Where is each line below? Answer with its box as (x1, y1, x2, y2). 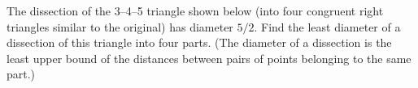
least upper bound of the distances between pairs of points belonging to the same (7, 49, 411, 66)
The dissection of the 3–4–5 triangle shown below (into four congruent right (7, 2, 384, 19)
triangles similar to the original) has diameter (7, 18, 233, 35)
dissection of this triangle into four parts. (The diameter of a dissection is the (7, 34, 392, 51)
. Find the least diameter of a (254, 18, 401, 35)
